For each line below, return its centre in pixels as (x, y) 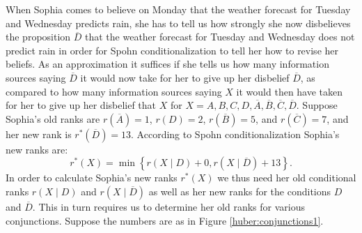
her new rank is (39, 134)
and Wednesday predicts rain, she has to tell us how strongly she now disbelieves (178, 23)
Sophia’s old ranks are (53, 118)
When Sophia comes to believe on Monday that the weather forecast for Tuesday (178, 9)
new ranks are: (37, 149)
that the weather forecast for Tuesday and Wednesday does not (220, 37)
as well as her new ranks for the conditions (240, 191)
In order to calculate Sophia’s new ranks (92, 178)
